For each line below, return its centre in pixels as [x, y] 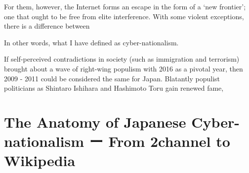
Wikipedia [40, 160]
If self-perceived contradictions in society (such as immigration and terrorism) [122, 59]
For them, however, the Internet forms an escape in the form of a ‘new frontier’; [125, 6]
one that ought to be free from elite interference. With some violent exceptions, [124, 16]
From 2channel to [169, 141]
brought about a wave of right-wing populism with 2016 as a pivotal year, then [124, 68]
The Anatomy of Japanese [95, 121]
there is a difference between [47, 26]
